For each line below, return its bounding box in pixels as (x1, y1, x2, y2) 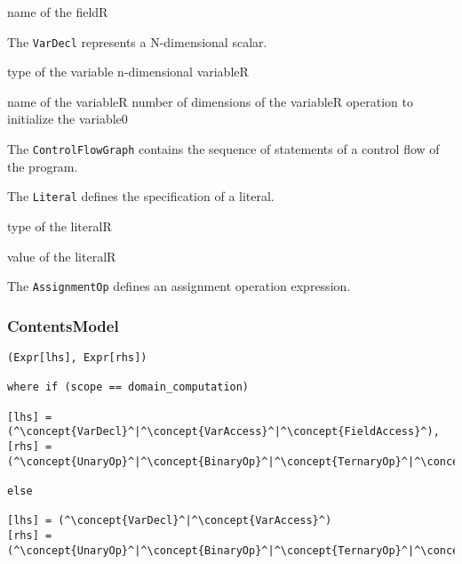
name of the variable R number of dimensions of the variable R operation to (7, 92, 413, 110)
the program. (7, 157, 78, 175)
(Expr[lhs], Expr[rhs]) (7, 351, 147, 364)
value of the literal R (7, 246, 116, 265)
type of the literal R (7, 216, 112, 235)
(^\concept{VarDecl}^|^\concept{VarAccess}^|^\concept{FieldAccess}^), (7, 425, 440, 439)
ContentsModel (7, 314, 119, 336)
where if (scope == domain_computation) (7, 381, 250, 394)
